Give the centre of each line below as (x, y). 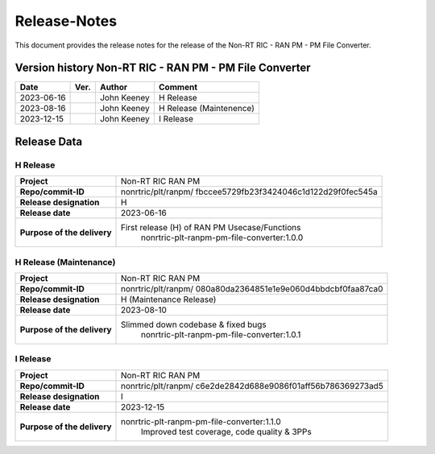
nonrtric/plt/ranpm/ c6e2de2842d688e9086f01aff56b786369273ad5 (253, 386)
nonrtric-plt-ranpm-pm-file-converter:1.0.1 (221, 334)
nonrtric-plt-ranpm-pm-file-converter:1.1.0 (201, 421)
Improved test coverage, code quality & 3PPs (226, 431)
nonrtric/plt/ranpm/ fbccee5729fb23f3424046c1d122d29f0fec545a (249, 192)
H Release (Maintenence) (207, 109)
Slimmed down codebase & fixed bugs (194, 324)
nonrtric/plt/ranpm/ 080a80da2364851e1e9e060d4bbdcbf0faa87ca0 (252, 288)
